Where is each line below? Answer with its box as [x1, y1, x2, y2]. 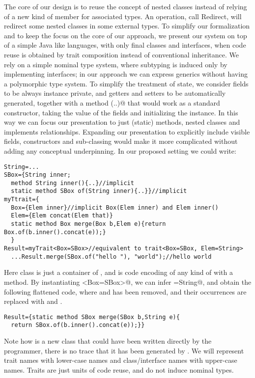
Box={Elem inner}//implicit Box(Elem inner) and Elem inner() [11, 204, 219, 211]
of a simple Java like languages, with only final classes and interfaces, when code [4, 40, 246, 50]
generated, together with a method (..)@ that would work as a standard [4, 97, 220, 108]
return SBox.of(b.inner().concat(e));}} [11, 322, 145, 329]
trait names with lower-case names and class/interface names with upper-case [4, 355, 237, 365]
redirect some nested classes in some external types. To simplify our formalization [4, 21, 250, 31]
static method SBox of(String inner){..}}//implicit [11, 188, 187, 195]
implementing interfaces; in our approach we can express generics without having [4, 69, 248, 79]
